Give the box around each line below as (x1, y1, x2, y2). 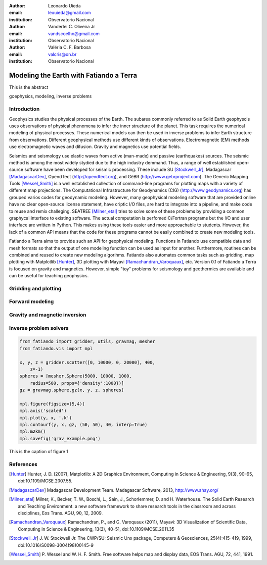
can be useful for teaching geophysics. (9, 273, 89, 279)
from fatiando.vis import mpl (19, 346, 93, 351)
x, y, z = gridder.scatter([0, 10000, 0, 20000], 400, (19, 360, 155, 365)
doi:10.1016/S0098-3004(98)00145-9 (18, 542, 94, 548)
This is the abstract (9, 84, 48, 90)
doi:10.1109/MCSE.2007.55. (18, 478, 73, 484)
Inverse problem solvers (9, 324, 69, 331)
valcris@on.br (48, 51, 77, 57)
